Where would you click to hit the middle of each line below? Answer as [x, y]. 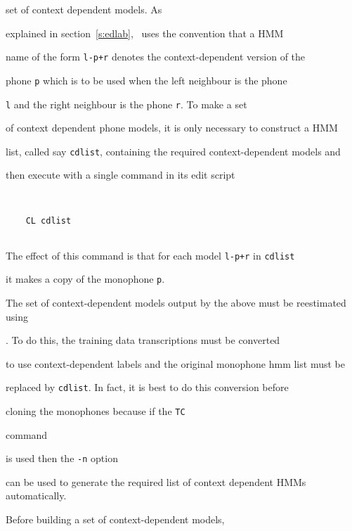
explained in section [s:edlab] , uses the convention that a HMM [145, 33]
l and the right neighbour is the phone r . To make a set [126, 104]
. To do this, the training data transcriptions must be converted [143, 340]
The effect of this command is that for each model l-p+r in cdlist [150, 255]
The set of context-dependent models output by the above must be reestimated [176, 302]
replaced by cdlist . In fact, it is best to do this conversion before [147, 387]
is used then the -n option [62, 458]
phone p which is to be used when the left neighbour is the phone [146, 80]
